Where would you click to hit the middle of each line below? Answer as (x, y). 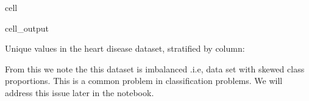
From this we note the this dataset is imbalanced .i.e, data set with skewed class (155, 68)
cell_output (27, 28)
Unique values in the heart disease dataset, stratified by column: (125, 48)
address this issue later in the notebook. (80, 92)
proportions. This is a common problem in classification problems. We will (144, 81)
